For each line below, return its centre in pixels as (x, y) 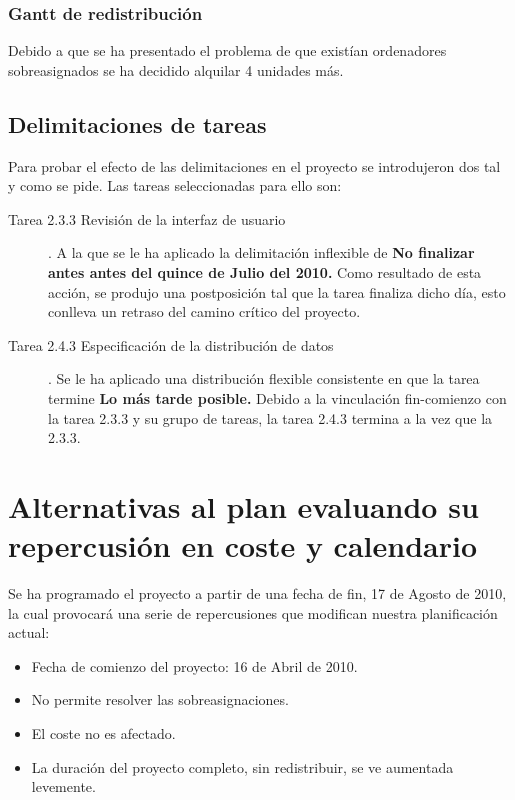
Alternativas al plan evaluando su (243, 505)
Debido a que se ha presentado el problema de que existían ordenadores (227, 50)
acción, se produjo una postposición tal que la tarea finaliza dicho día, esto (277, 291)
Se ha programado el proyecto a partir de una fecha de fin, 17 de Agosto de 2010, (257, 593)
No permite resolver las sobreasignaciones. (160, 699)
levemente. (63, 786)
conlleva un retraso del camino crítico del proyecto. (204, 311)
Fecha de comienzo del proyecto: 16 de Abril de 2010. (194, 665)
